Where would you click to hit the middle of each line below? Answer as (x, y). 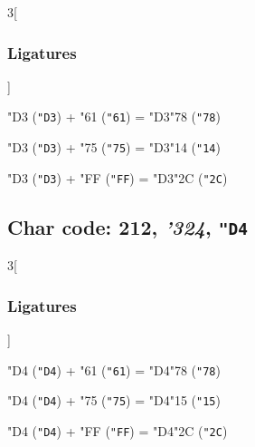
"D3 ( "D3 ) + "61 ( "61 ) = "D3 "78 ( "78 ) (114, 117)
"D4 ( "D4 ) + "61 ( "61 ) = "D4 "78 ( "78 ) (114, 369)
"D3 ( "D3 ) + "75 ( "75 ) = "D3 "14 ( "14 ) (114, 147)
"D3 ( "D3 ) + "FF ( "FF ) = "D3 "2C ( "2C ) (118, 177)
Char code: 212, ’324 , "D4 (127, 226)
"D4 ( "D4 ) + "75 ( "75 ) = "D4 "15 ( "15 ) (114, 400)
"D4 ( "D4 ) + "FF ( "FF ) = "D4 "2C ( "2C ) (118, 430)
